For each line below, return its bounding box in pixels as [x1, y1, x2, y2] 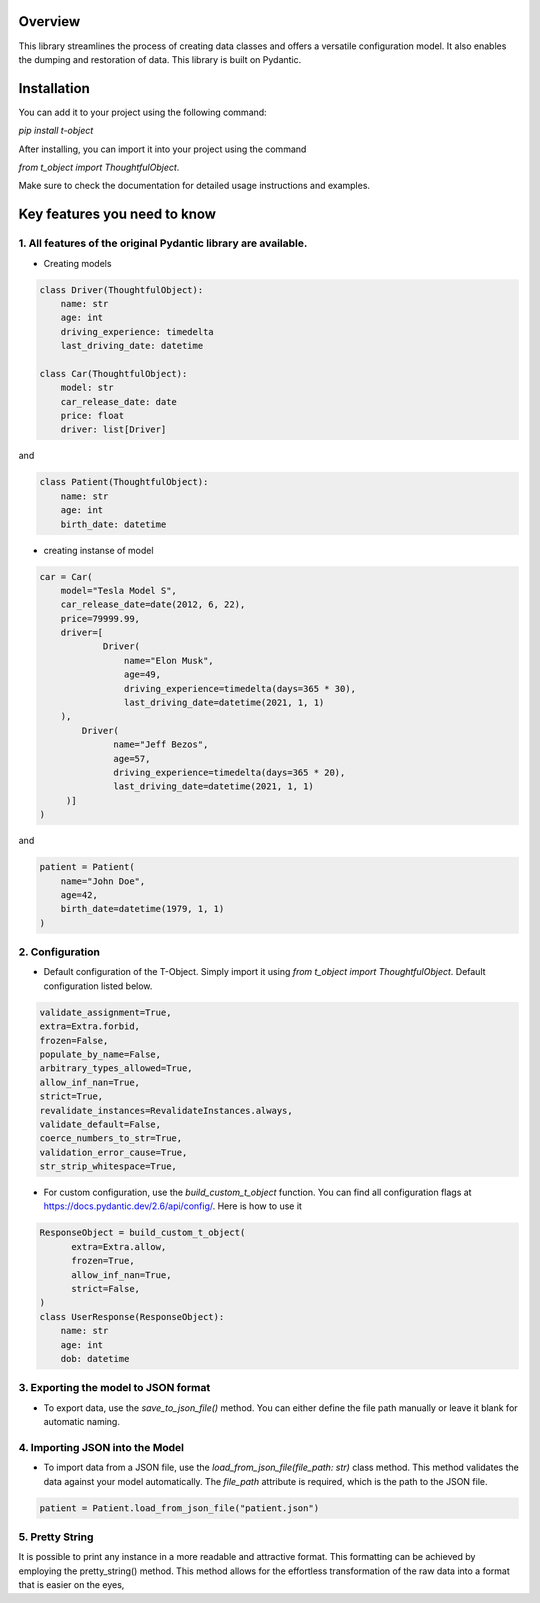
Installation [18, 80, 90, 97]
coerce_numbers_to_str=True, [39, 1133, 183, 1144]
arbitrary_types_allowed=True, [39, 1063, 194, 1074]
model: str [60, 382, 114, 394]
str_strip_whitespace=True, [39, 1161, 177, 1172]
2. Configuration [18, 945, 100, 959]
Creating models [43, 257, 112, 269]
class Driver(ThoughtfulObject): [39, 284, 204, 295]
